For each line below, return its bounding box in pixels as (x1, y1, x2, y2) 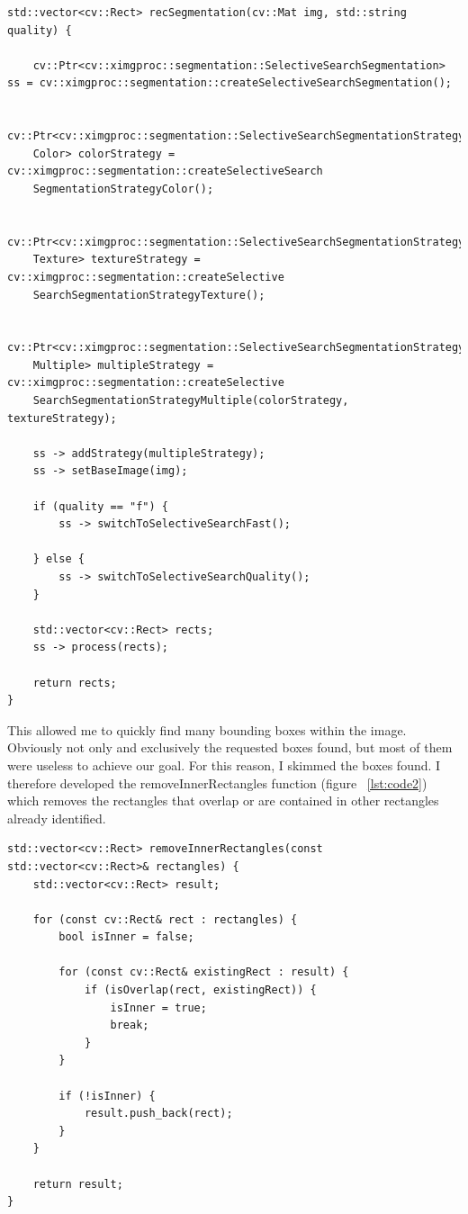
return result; (32, 1177, 123, 1191)
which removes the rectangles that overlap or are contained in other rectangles (7, 791, 439, 810)
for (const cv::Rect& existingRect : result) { (58, 966, 349, 979)
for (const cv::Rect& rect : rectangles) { (32, 913, 298, 926)
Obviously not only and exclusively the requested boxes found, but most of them (7, 738, 453, 757)
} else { (32, 553, 85, 566)
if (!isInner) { (58, 1089, 156, 1102)
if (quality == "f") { (32, 499, 168, 513)
